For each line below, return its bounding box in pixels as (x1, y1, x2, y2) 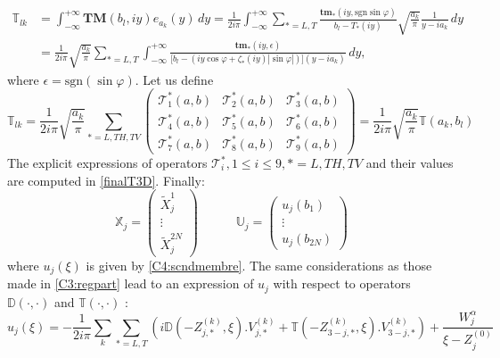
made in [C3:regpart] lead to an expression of (7, 274, 254, 293)
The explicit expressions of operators (7, 154, 208, 172)
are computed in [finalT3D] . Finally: (7, 171, 205, 189)
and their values (365, 154, 454, 172)
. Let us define (135, 70, 214, 88)
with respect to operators (273, 274, 411, 293)
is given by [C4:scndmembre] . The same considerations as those (86, 255, 432, 274)
